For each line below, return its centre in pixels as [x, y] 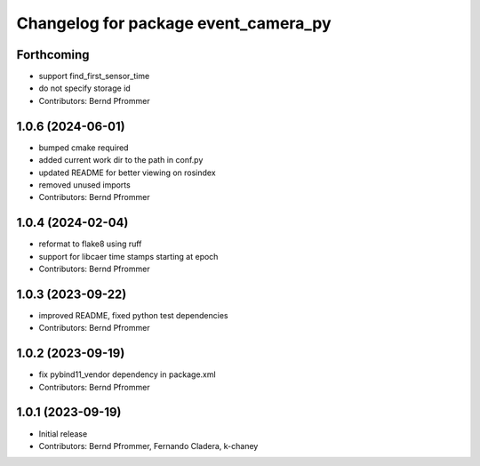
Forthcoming [53, 55]
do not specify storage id [84, 88]
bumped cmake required [84, 148]
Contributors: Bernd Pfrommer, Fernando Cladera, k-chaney [148, 446]
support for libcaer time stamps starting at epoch [128, 256]
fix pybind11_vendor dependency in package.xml [128, 374]
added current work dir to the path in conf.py [121, 160]
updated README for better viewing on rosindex [128, 173]
